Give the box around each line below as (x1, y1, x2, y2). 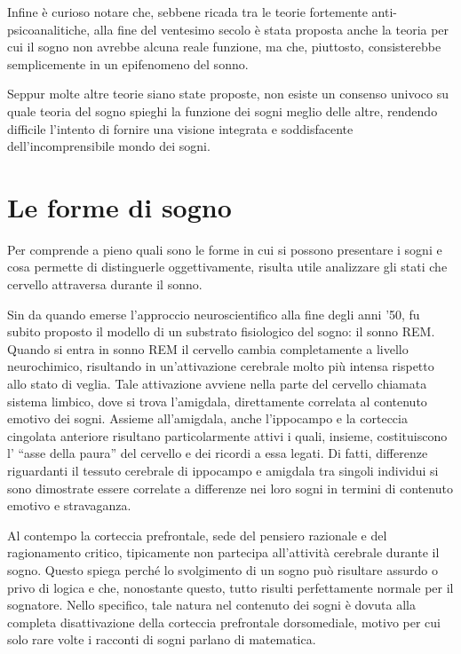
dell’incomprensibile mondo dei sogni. (7, 137, 211, 155)
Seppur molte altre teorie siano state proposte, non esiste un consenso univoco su (7, 84, 449, 103)
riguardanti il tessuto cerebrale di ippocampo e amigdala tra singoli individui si (7, 461, 439, 479)
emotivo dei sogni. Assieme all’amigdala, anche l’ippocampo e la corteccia (7, 409, 408, 428)
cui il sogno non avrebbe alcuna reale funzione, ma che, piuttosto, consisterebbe (7, 37, 441, 56)
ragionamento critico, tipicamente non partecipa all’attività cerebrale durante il (7, 543, 440, 562)
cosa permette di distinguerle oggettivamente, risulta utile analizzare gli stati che (7, 257, 448, 276)
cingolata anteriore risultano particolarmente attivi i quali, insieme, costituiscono (7, 426, 448, 445)
